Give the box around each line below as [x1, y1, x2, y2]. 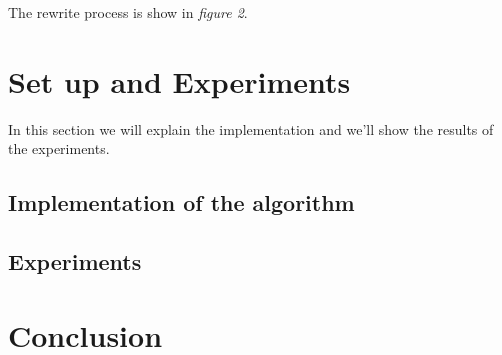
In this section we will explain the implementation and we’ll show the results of [8, 118, 494, 139]
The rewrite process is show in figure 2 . [8, 2, 248, 22]
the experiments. [8, 138, 110, 159]
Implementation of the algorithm [8, 187, 355, 218]
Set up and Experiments [8, 60, 351, 101]
